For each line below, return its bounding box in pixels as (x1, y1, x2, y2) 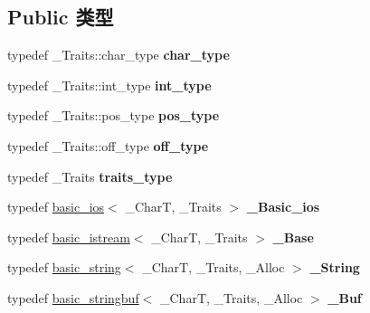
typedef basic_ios (7, 197, 105, 216)
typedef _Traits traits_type (7, 166, 173, 185)
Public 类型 (7, 3, 114, 31)
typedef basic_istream (7, 227, 130, 246)
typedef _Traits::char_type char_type (7, 45, 230, 64)
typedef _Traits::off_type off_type (7, 136, 209, 155)
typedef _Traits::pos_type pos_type (7, 106, 220, 125)
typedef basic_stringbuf (7, 288, 139, 307)
